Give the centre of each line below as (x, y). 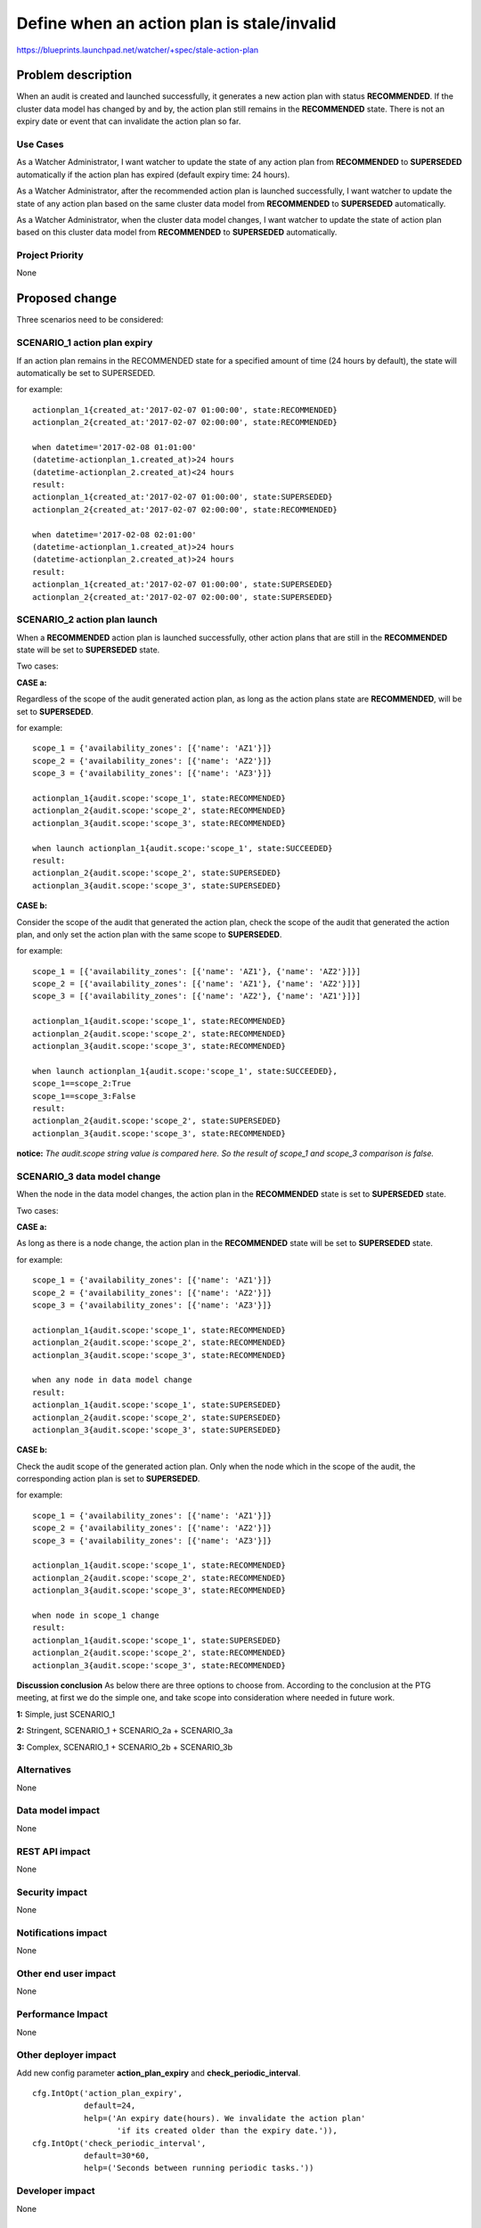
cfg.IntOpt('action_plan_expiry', (107, 2093)
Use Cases (40, 144)
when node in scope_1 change (96, 1615)
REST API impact (53, 1851)
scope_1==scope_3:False (84, 1096)
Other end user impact (66, 1973)
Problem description (74, 75)
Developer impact (56, 2191)
